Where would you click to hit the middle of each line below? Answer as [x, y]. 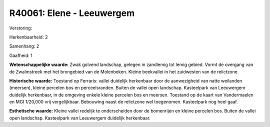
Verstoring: [21, 28]
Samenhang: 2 [24, 46]
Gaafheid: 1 [21, 55]
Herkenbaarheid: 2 [28, 37]
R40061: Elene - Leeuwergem [72, 13]
